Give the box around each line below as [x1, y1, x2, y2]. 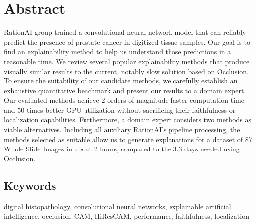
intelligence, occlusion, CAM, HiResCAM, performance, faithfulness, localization [4, 211, 249, 221]
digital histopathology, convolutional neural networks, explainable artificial [4, 201, 231, 211]
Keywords [4, 177, 56, 193]
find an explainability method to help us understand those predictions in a [4, 46, 231, 57]
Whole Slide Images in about [4, 144, 92, 154]
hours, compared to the [100, 144, 171, 154]
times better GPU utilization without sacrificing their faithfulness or [26, 104, 236, 115]
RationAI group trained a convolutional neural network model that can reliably [4, 27, 246, 37]
